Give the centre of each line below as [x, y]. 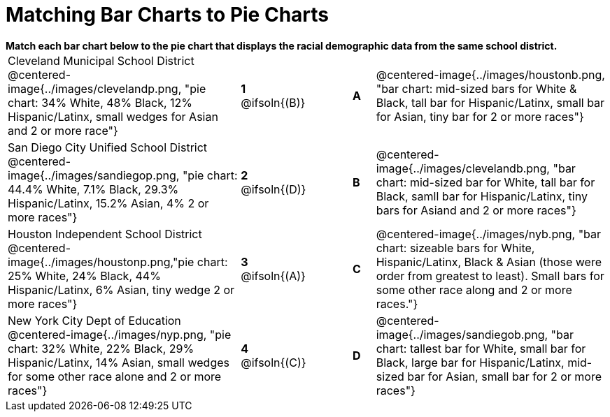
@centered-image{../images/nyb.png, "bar [489, 234]
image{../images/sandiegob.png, [462, 334]
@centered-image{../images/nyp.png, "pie [120, 334]
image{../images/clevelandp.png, [95, 88]
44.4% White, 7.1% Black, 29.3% [93, 189]
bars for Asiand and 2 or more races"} [476, 210]
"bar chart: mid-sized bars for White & [476, 88]
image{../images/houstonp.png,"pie [101, 262]
